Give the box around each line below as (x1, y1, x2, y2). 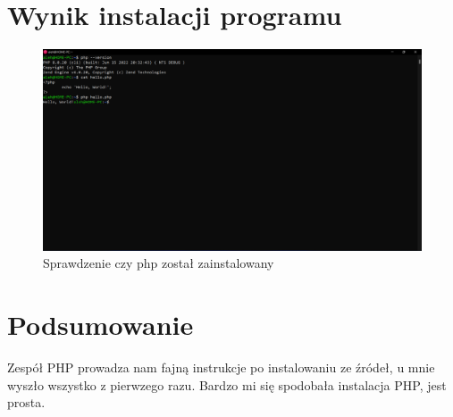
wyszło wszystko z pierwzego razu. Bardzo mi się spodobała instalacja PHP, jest (7, 375, 447, 394)
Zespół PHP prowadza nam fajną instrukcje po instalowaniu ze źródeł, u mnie (7, 358, 435, 377)
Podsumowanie (7, 306, 194, 343)
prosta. (7, 393, 46, 412)
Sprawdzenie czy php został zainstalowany (43, 254, 274, 272)
